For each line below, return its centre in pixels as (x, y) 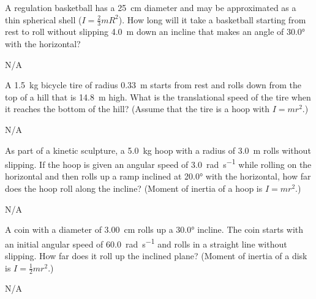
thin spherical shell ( (43, 19)
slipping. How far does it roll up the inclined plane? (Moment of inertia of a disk (156, 256)
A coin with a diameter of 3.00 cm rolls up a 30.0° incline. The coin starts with (154, 229)
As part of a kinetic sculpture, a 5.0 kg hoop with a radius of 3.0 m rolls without (158, 150)
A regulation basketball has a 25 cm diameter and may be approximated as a (151, 7)
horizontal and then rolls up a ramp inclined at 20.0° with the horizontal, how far (158, 176)
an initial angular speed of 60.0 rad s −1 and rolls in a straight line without (146, 243)
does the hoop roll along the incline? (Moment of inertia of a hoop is (134, 188)
